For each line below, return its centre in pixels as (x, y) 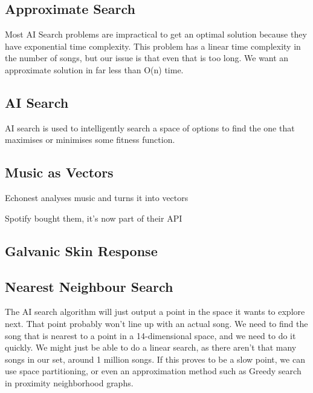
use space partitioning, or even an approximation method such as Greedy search (153, 371)
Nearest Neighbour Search (89, 286)
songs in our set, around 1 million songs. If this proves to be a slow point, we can (155, 359)
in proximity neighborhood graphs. (69, 382)
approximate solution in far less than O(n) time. (94, 69)
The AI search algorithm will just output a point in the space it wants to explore (155, 312)
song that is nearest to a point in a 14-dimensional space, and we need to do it (150, 335)
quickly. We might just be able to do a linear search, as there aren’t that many (151, 347)
